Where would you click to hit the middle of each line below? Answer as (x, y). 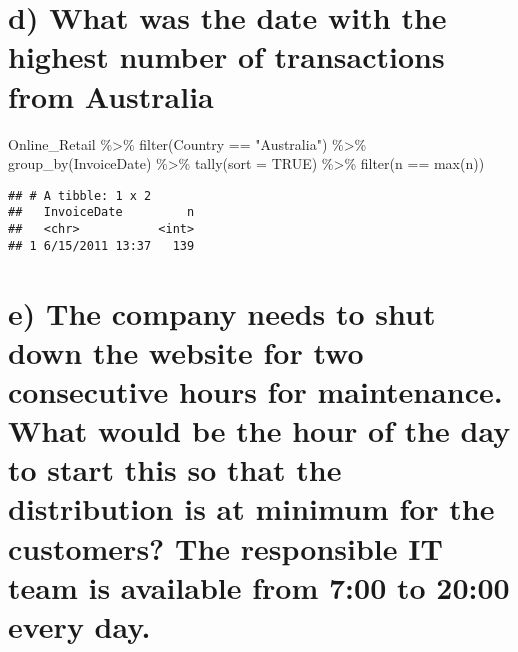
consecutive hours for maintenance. (255, 390)
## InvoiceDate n (101, 212)
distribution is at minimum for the (251, 508)
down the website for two (186, 351)
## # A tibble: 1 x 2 (80, 195)
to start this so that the (175, 469)
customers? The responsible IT (225, 547)
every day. (79, 626)
